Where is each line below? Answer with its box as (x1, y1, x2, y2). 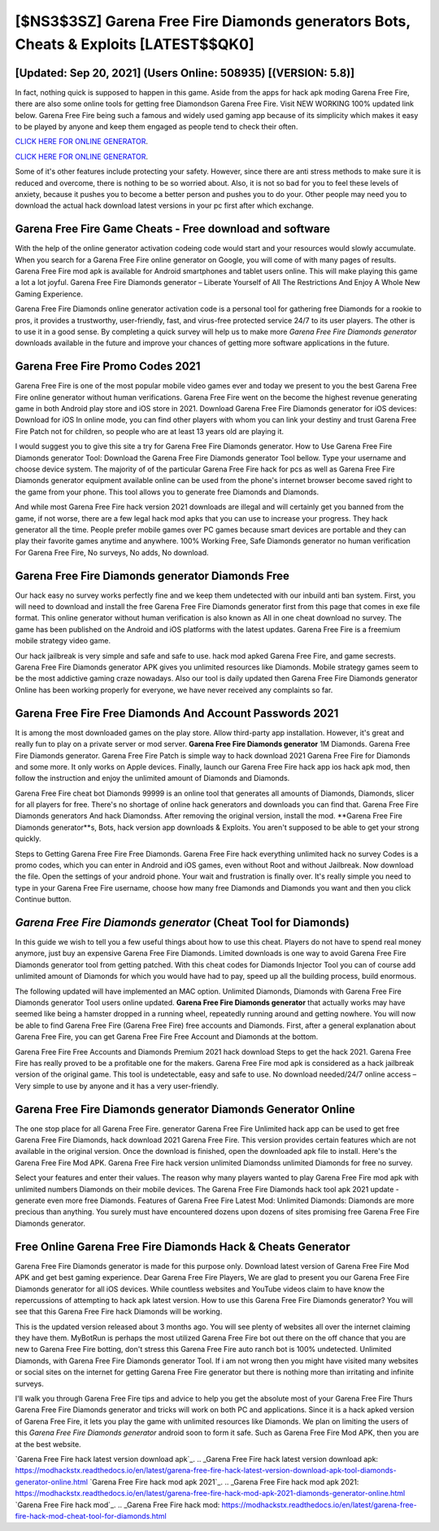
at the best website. (15, 1439, 81, 1449)
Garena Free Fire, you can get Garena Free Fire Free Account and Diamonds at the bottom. (15, 1032, 319, 1042)
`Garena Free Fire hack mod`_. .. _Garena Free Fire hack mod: (15, 1499, 220, 1510)
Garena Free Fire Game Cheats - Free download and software (15, 222, 331, 236)
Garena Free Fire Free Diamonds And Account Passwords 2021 (15, 706, 339, 720)
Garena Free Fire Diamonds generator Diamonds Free (15, 568, 290, 582)
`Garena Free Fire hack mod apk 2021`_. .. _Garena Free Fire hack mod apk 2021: (89, 1476, 359, 1486)
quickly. (15, 834, 41, 844)
